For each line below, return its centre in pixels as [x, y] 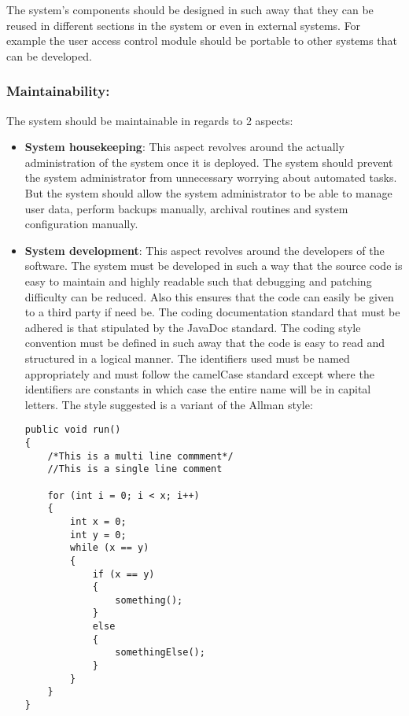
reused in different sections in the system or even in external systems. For [184, 25]
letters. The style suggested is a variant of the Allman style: [169, 404]
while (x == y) [110, 548]
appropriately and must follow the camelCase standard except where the [199, 373]
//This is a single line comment [135, 469]
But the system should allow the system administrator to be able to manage [208, 192]
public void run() [73, 430]
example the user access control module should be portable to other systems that [202, 41]
